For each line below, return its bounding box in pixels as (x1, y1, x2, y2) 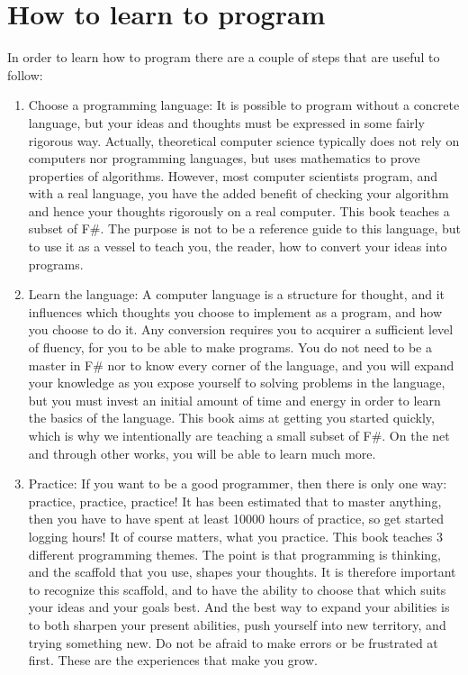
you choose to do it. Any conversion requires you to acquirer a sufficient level (28, 320, 454, 339)
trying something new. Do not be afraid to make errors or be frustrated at (28, 633, 438, 652)
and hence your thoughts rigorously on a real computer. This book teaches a (28, 201, 450, 220)
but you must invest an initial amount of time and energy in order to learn (28, 390, 441, 409)
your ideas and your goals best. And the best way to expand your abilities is (28, 597, 450, 616)
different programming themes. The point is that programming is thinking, (28, 544, 441, 563)
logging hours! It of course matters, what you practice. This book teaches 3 (28, 526, 443, 545)
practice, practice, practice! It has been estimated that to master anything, (28, 491, 442, 510)
